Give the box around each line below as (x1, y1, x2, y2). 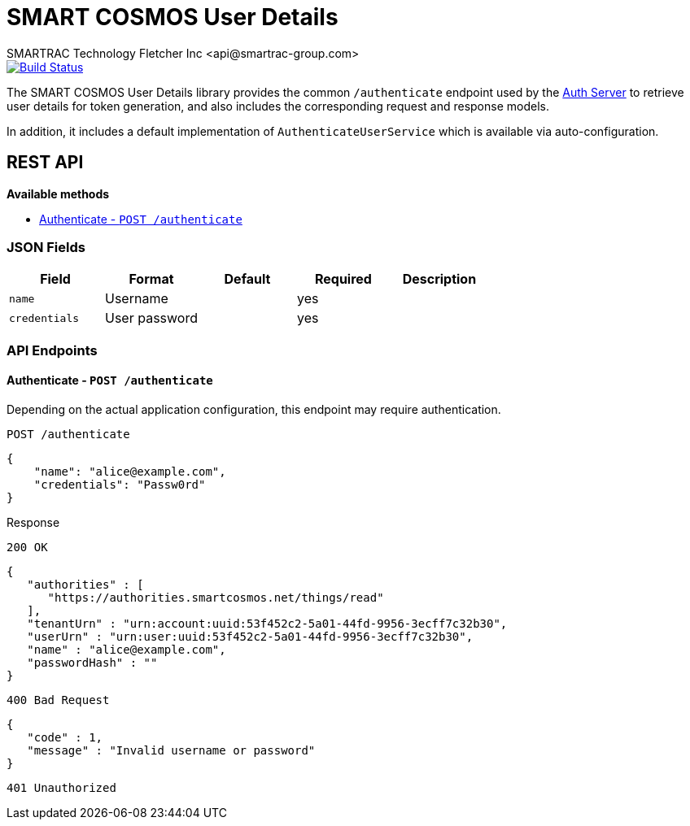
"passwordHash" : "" (27, 655, 158, 669)
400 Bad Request (7, 693, 110, 706)
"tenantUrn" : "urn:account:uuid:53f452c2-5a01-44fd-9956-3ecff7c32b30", (27, 616, 508, 630)
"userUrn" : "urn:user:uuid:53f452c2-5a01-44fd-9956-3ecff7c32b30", (27, 629, 474, 643)
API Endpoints (7, 341, 98, 359)
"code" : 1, (27, 730, 103, 744)
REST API (7, 152, 84, 173)
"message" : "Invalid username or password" (27, 743, 316, 757)
